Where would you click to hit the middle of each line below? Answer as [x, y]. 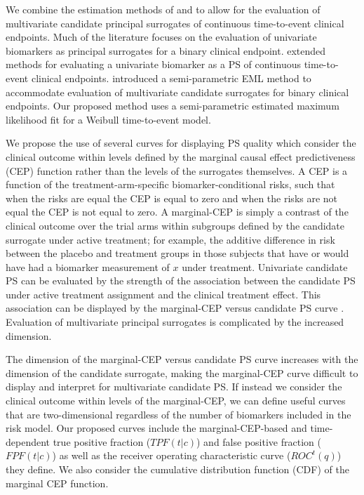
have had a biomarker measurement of [88, 266]
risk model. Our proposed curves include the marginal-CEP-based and [156, 428]
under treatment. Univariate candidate [265, 266]
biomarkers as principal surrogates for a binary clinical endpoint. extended [166, 50]
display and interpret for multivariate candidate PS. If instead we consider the [174, 387]
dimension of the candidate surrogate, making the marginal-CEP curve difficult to [182, 372]
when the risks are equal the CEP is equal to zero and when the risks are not [172, 198]
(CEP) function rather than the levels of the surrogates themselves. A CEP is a [177, 170]
